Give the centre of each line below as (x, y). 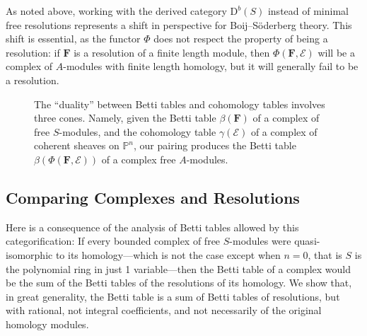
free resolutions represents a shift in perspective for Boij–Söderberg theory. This (179, 24)
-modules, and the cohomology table (138, 131)
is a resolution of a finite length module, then (172, 52)
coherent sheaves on (77, 145)
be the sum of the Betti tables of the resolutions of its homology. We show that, (179, 283)
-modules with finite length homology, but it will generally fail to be (211, 66)
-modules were (260, 241)
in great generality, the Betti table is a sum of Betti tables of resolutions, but (173, 296)
